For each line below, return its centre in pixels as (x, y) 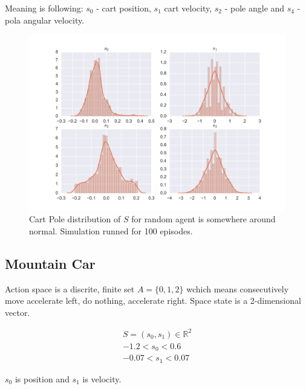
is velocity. (102, 378)
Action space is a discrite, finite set (70, 288)
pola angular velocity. (45, 20)
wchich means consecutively (238, 288)
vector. (18, 312)
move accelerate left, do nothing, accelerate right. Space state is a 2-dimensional (153, 301)
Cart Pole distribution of (75, 219)
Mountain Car (50, 263)
